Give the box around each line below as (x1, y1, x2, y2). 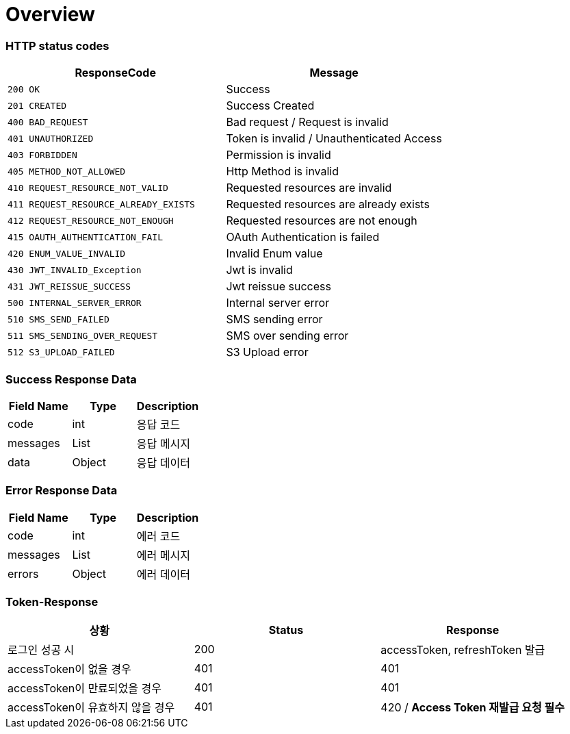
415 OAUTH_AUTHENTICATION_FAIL (8, 231, 163, 242)
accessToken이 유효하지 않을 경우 (8, 700, 175, 715)
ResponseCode (75, 66, 156, 80)
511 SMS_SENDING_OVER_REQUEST (8, 330, 158, 341)
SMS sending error (226, 312, 323, 327)
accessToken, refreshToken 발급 (380, 643, 545, 657)
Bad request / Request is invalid (226, 115, 389, 129)
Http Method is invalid (226, 164, 339, 179)
